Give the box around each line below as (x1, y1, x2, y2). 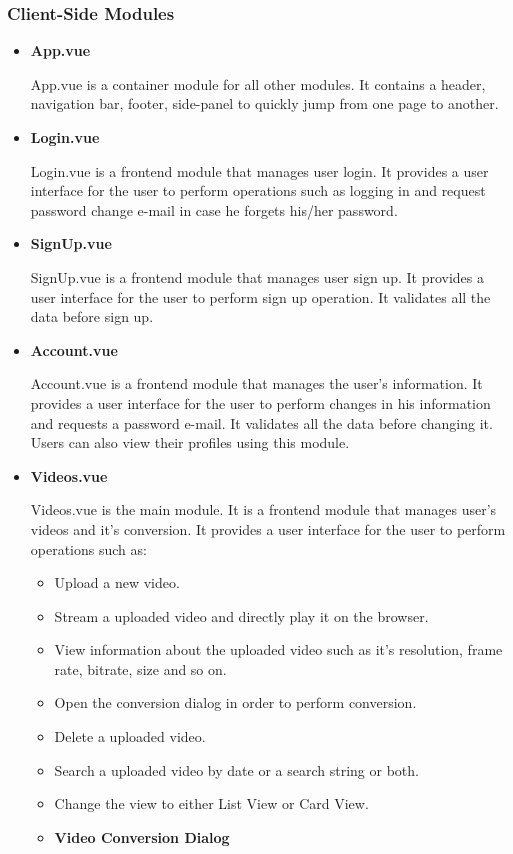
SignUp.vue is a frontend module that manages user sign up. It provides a (30, 266, 484, 287)
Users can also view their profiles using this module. (30, 432, 350, 453)
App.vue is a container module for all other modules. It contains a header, (30, 73, 486, 94)
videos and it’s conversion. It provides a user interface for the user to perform (30, 518, 506, 539)
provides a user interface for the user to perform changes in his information (30, 392, 491, 413)
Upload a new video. (54, 572, 180, 593)
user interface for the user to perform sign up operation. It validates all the (30, 286, 491, 307)
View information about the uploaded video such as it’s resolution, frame (54, 639, 503, 660)
